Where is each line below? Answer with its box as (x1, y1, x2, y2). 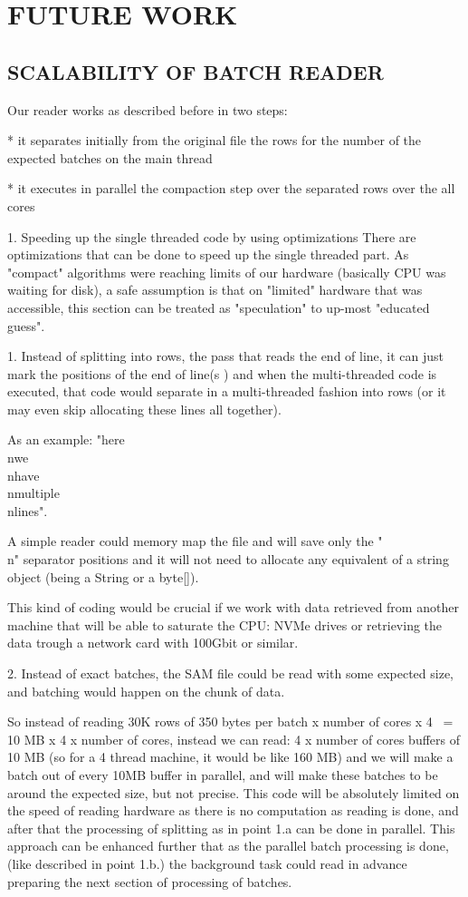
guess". (7, 316, 45, 335)
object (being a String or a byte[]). (7, 567, 199, 586)
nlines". (7, 501, 48, 520)
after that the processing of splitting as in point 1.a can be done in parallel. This (7, 818, 455, 837)
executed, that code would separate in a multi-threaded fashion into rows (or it (7, 382, 446, 401)
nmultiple (7, 483, 60, 502)
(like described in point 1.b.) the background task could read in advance (7, 853, 407, 873)
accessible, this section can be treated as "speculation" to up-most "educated (7, 297, 430, 317)
